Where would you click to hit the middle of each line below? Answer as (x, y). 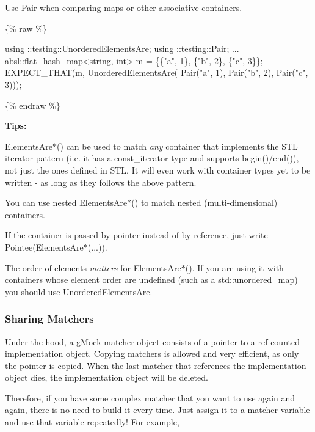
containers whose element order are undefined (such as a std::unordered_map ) (151, 280)
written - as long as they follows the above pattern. (101, 182)
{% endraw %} (33, 105)
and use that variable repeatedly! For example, (92, 422)
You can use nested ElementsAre (66, 203)
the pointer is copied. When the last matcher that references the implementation (156, 365)
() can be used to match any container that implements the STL (177, 146)
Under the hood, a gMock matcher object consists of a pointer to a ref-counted (152, 341)
